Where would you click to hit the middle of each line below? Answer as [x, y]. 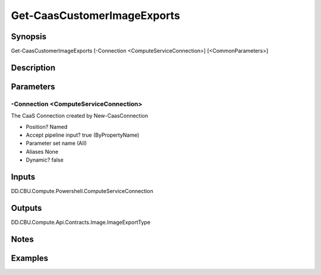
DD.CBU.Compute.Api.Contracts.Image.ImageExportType [81, 222]
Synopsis [29, 37]
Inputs [23, 177]
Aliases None [42, 151]
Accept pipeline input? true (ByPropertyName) [83, 135]
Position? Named [47, 127]
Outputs [26, 208]
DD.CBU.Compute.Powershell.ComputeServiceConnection [82, 191]
